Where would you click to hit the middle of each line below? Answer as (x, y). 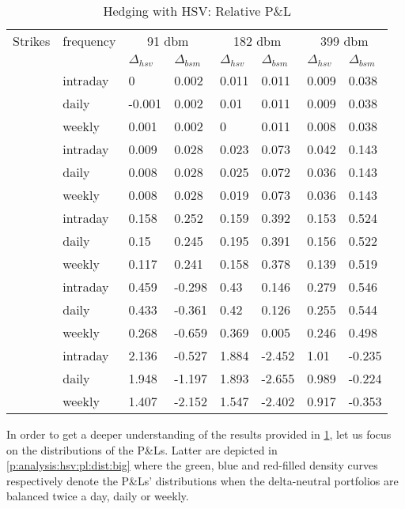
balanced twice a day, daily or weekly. (98, 496)
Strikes (32, 41)
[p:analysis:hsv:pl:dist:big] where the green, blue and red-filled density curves (192, 465)
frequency (89, 41)
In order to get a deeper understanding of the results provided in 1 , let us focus (199, 434)
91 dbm (168, 41)
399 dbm (344, 41)
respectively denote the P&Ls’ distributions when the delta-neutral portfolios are (202, 480)
